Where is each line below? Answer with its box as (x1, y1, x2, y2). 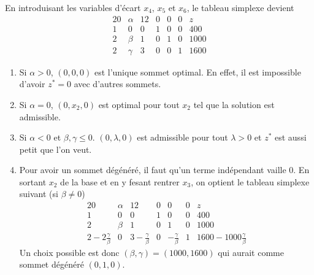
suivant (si (19, 187, 58, 200)
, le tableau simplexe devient (186, 1, 294, 14)
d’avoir (19, 77, 45, 90)
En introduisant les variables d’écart (5, 1, 141, 14)
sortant (19, 175, 47, 188)
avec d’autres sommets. (74, 77, 161, 90)
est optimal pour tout (98, 98, 180, 110)
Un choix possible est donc (19, 246, 120, 258)
